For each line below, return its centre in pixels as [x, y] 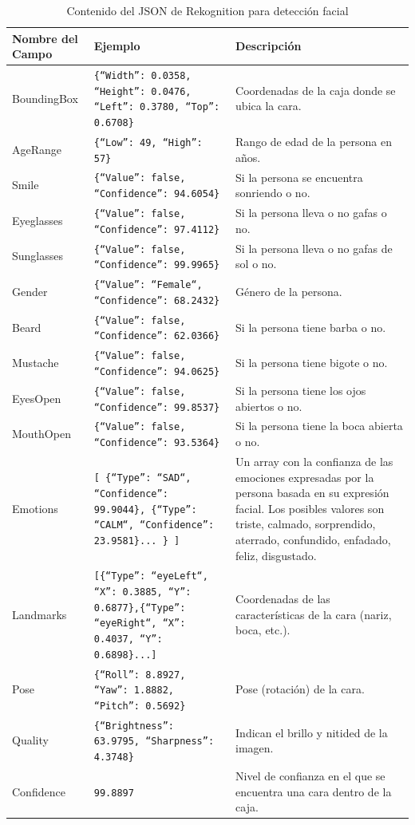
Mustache [36, 363]
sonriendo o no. [273, 193]
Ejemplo [117, 46]
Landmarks [40, 614]
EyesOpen [37, 398]
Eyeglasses [38, 220]
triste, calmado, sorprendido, [306, 524]
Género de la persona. [289, 292]
